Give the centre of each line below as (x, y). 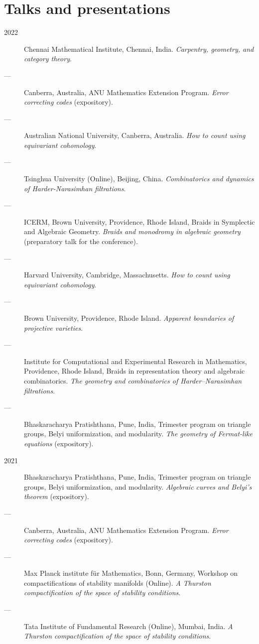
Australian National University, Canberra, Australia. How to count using (135, 135)
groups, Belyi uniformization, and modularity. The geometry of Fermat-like (138, 434)
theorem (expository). (57, 496)
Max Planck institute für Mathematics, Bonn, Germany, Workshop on (131, 573)
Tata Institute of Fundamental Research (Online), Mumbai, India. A (129, 626)
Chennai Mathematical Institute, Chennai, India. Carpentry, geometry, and (139, 49)
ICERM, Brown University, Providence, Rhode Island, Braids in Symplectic (139, 221)
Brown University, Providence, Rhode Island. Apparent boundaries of (129, 318)
